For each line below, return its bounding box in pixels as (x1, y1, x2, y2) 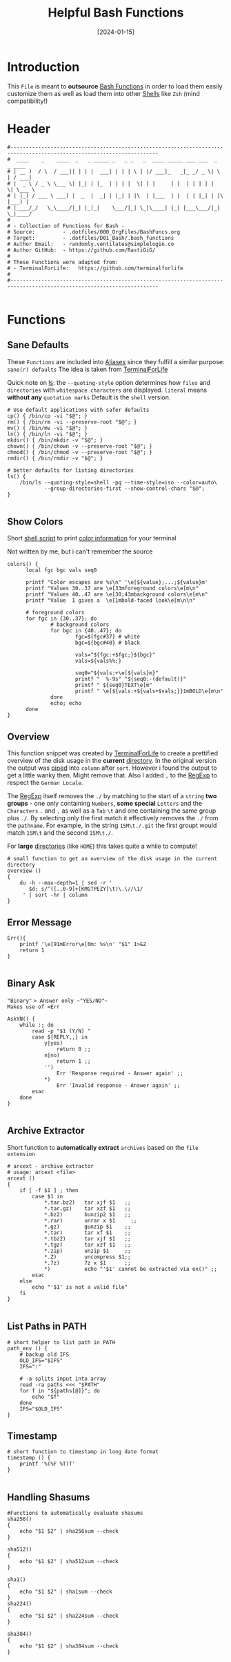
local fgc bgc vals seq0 (25, 567, 97, 574)
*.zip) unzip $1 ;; (43, 1247, 131, 1254)
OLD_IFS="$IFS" (19, 1357, 63, 1364)
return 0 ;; (56, 1046, 91, 1052)
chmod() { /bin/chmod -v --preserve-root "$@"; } (7, 448, 153, 455)
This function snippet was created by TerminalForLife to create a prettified (7, 749, 219, 757)
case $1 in (32, 1193, 63, 1200)
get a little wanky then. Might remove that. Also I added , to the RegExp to (7, 771, 217, 780)
